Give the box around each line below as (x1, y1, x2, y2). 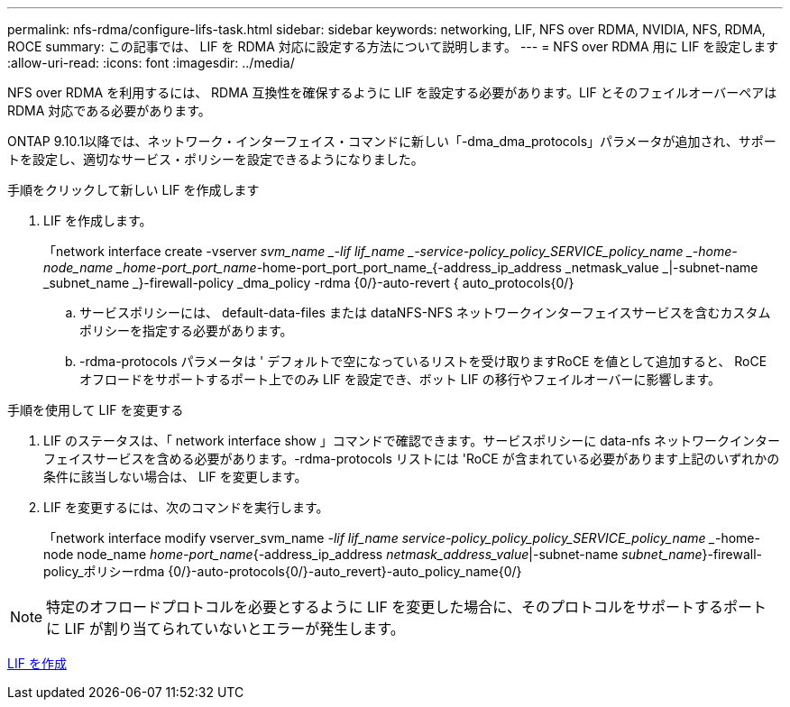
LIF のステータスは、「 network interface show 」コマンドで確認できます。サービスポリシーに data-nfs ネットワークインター (43, 433, 781, 448)
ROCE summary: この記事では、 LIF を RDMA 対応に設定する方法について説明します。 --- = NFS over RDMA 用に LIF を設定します (7, 39, 779, 54)
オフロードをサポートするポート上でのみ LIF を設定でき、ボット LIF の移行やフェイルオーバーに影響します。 (79, 372, 721, 387)
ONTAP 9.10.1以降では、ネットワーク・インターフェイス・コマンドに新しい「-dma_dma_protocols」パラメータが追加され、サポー (7, 133, 776, 149)
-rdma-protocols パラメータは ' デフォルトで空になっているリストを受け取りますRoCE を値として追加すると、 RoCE (79, 353, 767, 369)
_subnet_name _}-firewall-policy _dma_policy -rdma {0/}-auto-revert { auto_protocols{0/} (43, 275, 574, 290)
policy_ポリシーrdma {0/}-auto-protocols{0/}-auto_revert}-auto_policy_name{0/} (43, 564, 522, 579)
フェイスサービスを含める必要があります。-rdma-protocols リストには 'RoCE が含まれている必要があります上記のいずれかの (43, 451, 780, 466)
